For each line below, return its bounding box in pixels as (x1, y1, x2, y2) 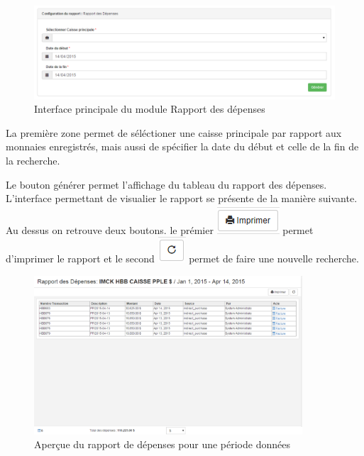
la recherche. (6, 153, 60, 168)
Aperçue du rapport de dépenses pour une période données (34, 437, 290, 452)
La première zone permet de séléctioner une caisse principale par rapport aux (6, 125, 342, 140)
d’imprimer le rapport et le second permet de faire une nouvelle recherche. (6, 251, 359, 266)
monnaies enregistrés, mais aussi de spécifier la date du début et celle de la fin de (6, 139, 359, 154)
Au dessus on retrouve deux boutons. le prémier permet (6, 222, 314, 237)
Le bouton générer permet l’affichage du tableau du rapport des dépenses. (6, 177, 327, 191)
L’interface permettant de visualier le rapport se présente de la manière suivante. (6, 191, 358, 206)
